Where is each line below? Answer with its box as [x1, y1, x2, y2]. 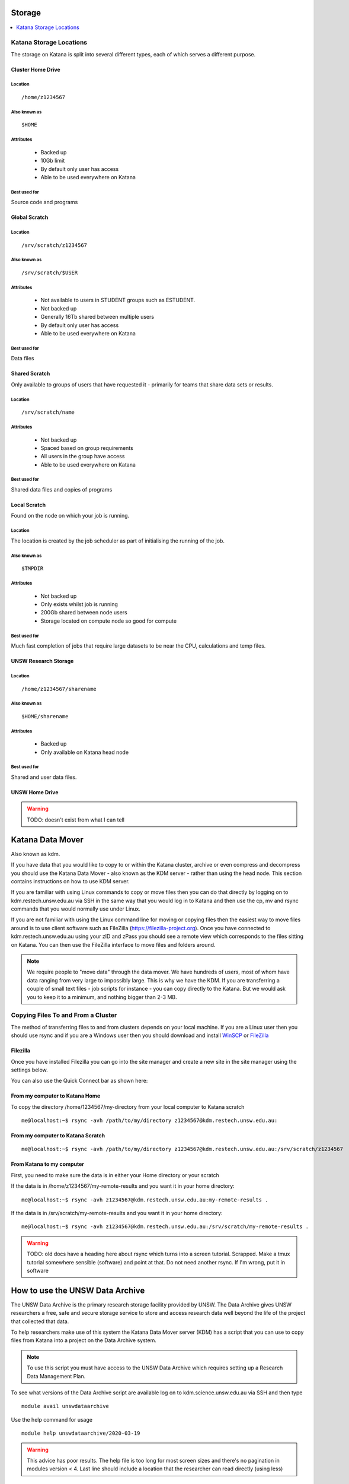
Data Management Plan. [27, 1372, 86, 1380]
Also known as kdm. [11, 850, 60, 857]
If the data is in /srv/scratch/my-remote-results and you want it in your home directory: [11, 1210, 223, 1217]
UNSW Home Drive [11, 789, 59, 796]
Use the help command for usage [11, 1416, 93, 1423]
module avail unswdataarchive [21, 1403, 110, 1410]
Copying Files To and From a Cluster [11, 1011, 117, 1019]
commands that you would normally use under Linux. [11, 905, 140, 912]
